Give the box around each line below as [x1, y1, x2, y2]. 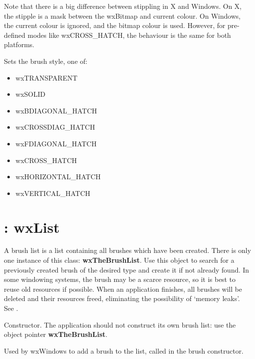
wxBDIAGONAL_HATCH [15, 105, 97, 115]
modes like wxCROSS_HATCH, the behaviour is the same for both [27, 29, 231, 40]
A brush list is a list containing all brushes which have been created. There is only [4, 245, 251, 255]
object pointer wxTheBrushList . [4, 329, 107, 339]
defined [4, 29, 25, 40]
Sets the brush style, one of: [4, 55, 88, 66]
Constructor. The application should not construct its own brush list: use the [4, 319, 236, 330]
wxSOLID [15, 89, 46, 99]
